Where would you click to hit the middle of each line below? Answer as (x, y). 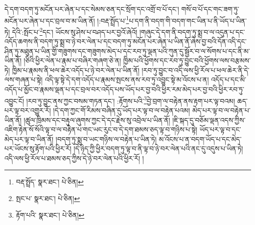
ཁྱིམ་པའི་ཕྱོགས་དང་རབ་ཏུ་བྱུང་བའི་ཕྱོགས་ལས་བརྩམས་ (187, 60)
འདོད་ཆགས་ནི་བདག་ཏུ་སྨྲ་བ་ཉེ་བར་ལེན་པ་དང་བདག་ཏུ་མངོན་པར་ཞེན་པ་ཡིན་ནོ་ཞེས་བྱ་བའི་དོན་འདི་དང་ (126, 41)
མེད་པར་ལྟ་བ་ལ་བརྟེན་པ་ (221, 110)
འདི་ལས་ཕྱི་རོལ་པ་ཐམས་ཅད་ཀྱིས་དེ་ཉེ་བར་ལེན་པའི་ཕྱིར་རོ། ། (74, 158)
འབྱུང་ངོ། (14, 101)
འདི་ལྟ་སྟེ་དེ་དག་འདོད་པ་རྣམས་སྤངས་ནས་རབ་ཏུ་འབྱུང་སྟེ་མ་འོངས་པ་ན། (127, 79)
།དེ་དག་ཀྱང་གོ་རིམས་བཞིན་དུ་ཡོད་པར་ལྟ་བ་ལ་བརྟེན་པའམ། (122, 110)
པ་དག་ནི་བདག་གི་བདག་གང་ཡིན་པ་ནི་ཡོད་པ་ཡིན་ (188, 20)
